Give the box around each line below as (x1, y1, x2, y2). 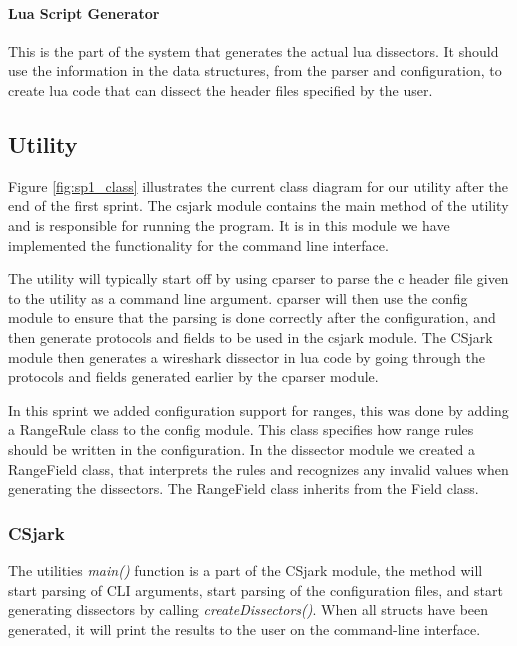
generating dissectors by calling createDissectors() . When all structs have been (8, 599, 489, 620)
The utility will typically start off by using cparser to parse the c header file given (8, 268, 509, 289)
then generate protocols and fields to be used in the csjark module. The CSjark (8, 326, 493, 347)
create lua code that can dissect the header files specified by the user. (8, 79, 433, 100)
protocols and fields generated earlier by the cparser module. (8, 366, 379, 387)
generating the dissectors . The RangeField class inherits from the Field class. (8, 478, 479, 499)
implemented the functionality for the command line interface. (8, 234, 389, 255)
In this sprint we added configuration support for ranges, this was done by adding (8, 399, 509, 420)
